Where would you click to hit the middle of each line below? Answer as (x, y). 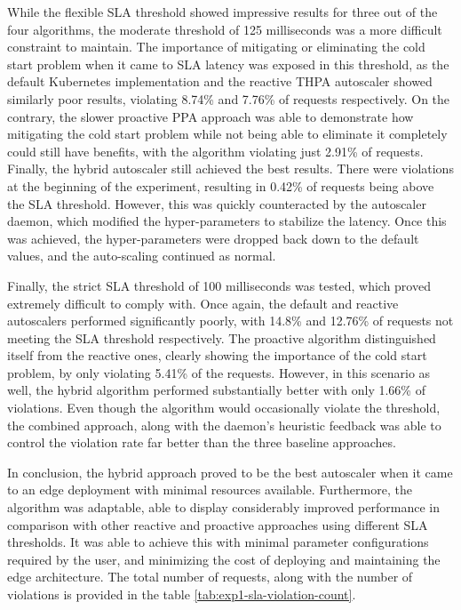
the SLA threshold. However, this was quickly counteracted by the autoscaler (217, 203)
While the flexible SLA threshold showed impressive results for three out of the (223, 12)
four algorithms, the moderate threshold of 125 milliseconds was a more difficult (225, 29)
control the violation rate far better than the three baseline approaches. (202, 442)
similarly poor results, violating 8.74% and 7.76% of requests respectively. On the (229, 98)
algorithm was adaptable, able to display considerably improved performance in (223, 507)
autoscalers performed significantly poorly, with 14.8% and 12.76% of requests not (230, 321)
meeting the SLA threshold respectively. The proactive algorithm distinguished (222, 337)
